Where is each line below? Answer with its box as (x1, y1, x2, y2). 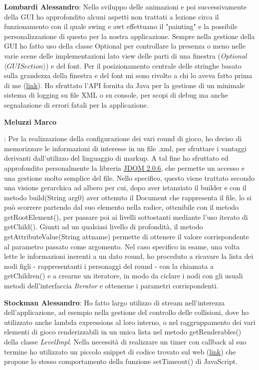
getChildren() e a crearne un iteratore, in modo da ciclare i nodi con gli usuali (4, 270, 243, 281)
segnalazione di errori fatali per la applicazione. (4, 99, 149, 110)
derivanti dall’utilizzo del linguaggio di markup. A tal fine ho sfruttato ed (4, 153, 229, 163)
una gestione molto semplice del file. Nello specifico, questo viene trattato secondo (4, 172, 255, 183)
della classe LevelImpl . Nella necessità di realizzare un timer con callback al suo (4, 336, 247, 346)
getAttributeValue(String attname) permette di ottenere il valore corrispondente (4, 231, 249, 242)
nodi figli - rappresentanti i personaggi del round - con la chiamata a (4, 260, 214, 271)
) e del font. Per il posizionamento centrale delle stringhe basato (45, 60, 242, 71)
